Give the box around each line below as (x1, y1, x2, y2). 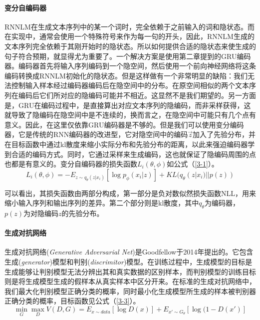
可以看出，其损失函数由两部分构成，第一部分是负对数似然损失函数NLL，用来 (4, 187, 256, 198)
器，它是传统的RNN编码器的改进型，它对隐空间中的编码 (4, 129, 188, 139)
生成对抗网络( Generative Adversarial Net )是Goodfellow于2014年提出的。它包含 (4, 246, 254, 257)
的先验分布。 (61, 208, 104, 218)
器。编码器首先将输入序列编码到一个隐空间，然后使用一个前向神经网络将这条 (4, 60, 256, 71)
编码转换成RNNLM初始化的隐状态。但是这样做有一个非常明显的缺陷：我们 (4, 70, 248, 80)
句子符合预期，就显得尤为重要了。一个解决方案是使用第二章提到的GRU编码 (4, 50, 251, 61)
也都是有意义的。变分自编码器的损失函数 (4, 158, 137, 169)
